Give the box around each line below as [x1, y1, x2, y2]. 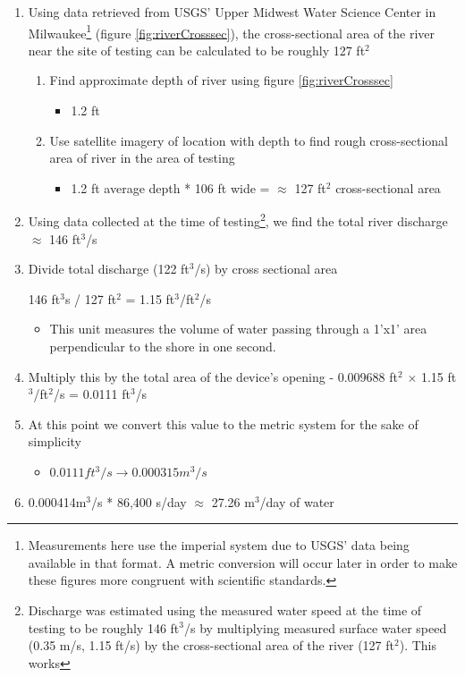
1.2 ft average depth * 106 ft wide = [71, 178, 270, 197]
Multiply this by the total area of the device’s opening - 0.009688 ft [28, 367, 399, 385]
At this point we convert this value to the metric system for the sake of [28, 414, 418, 433]
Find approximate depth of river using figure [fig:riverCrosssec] [49, 71, 393, 89]
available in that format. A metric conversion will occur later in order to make [28, 553, 458, 571]
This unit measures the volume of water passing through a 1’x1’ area [49, 319, 427, 338]
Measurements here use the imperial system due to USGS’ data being [28, 536, 410, 554]
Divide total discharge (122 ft [28, 259, 190, 278]
